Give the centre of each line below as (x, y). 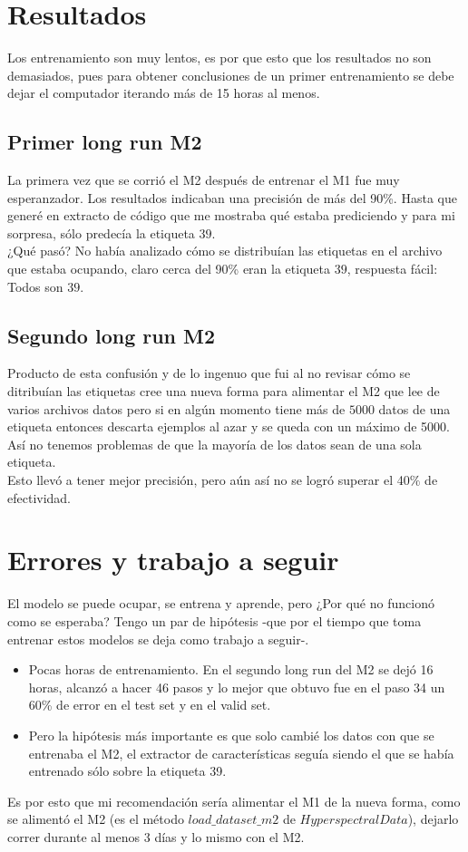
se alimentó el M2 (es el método (96, 819)
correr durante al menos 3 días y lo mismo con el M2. (156, 836)
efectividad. (39, 497)
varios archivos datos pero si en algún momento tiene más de (176, 408)
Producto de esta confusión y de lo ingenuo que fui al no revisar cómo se (209, 373)
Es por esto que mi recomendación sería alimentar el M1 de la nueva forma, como (234, 801)
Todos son (35, 286)
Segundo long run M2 (112, 335)
